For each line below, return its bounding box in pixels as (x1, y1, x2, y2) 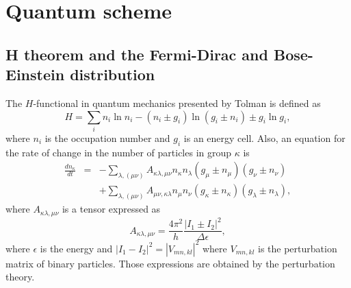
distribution (70, 64, 155, 85)
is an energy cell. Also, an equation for (183, 130, 346, 145)
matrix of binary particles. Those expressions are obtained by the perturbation (5, 256, 335, 270)
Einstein (5, 64, 65, 85)
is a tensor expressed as (62, 202, 161, 216)
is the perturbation (257, 241, 337, 255)
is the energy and (40, 241, 113, 255)
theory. (5, 269, 35, 284)
